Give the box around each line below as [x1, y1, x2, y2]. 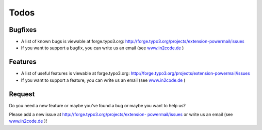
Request [9, 90, 35, 98]
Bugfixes [9, 26, 37, 34]
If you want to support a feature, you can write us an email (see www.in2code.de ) [21, 77, 186, 83]
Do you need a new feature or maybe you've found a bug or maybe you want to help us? [9, 102, 186, 108]
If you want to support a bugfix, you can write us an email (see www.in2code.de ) [21, 45, 184, 51]
